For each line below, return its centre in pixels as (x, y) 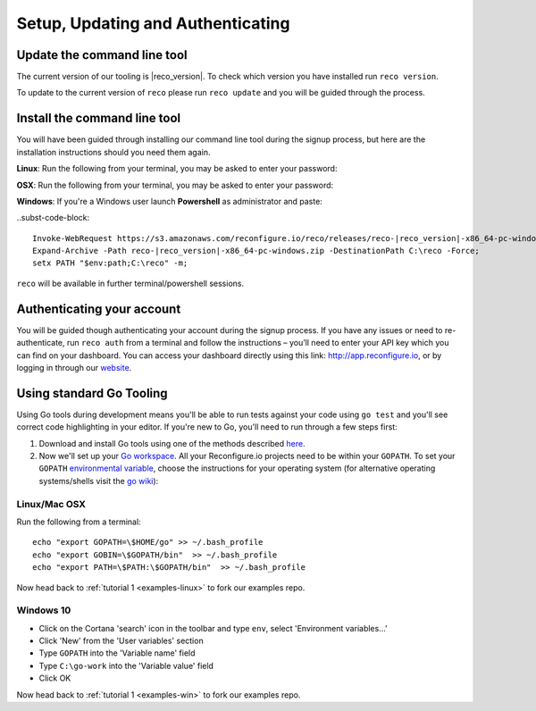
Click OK (55, 678)
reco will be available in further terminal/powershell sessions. (130, 283)
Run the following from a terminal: (79, 522)
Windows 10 (44, 610)
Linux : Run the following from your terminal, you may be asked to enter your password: (177, 169)
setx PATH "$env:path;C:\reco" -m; (110, 263)
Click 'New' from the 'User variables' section (121, 641)
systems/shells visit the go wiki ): (99, 481)
